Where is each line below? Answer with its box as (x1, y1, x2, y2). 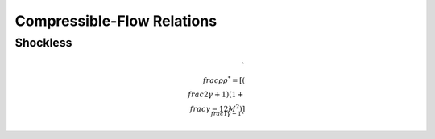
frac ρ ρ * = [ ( (202, 75, 246, 84)
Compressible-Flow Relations (14, 12, 217, 30)
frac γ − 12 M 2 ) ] (189, 103, 246, 113)
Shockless (14, 35, 72, 50)
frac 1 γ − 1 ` (210, 110, 246, 121)
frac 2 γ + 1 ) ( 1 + (188, 89, 244, 99)
